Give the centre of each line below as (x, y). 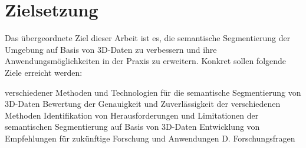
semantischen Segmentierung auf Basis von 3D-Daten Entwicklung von (132, 127)
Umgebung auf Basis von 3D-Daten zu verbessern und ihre (111, 49)
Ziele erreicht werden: (44, 72)
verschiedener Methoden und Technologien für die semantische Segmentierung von (153, 92)
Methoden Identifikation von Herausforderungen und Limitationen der (132, 115)
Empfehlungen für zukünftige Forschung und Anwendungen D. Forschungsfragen (150, 138)
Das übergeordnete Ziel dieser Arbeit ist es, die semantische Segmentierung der (148, 38)
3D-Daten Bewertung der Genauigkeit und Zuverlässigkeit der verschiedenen (143, 104)
